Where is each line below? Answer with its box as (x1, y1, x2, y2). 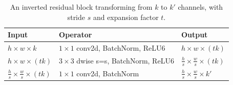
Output (181, 29, 208, 40)
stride (67, 11, 86, 22)
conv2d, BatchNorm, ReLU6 (76, 42, 165, 53)
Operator (59, 29, 92, 40)
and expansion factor (93, 11, 159, 22)
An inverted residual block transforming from (10, 2, 153, 12)
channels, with (178, 2, 223, 12)
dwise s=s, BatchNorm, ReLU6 (76, 55, 174, 66)
